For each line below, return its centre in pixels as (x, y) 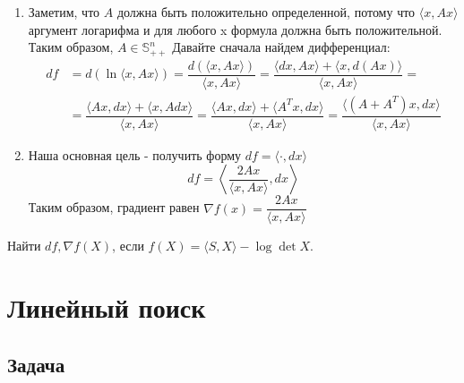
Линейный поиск (107, 307)
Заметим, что (64, 12)
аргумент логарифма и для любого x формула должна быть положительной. (235, 29)
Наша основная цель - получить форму (135, 154)
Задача (36, 364)
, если (128, 246)
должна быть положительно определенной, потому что (266, 12)
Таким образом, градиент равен (114, 207)
